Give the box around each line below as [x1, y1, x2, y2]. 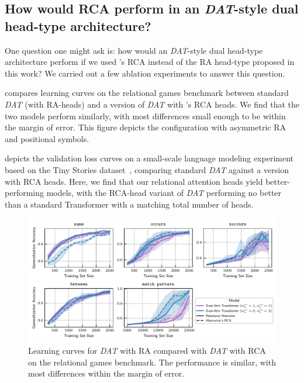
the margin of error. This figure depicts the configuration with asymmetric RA [5, 121, 286, 133]
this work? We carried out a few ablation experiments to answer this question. [5, 67, 285, 79]
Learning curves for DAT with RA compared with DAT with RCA [28, 344, 266, 356]
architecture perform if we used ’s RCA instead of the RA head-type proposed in [5, 56, 295, 68]
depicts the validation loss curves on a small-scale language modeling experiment [5, 152, 294, 164]
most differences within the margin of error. [28, 367, 185, 379]
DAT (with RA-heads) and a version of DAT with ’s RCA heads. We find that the [5, 98, 299, 110]
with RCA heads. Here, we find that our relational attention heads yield [5, 175, 263, 187]
